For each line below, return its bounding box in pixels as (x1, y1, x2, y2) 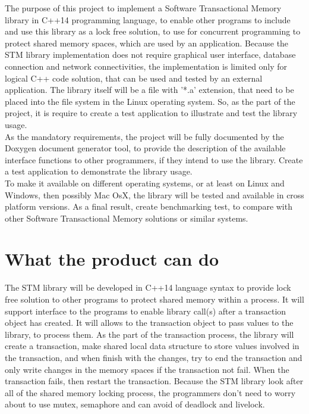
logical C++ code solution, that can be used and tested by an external (5, 71, 263, 84)
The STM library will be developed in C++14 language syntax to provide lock (5, 281, 291, 294)
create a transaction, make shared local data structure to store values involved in (5, 340, 299, 352)
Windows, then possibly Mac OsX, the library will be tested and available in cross (5, 188, 304, 201)
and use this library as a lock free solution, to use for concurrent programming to (5, 25, 301, 38)
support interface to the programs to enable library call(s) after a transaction (5, 304, 286, 317)
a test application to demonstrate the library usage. (5, 165, 193, 178)
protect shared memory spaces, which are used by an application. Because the (5, 36, 289, 49)
